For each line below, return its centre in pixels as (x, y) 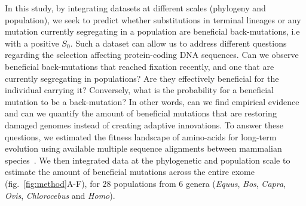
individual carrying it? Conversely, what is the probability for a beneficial (139, 90)
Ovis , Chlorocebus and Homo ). (60, 195)
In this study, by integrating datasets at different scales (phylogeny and (135, 8)
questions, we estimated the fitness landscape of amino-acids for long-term (141, 136)
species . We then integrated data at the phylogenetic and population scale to (148, 160)
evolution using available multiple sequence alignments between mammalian (143, 148)
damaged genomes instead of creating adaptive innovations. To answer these (144, 124)
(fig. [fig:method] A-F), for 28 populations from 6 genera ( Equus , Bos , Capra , (145, 183)
